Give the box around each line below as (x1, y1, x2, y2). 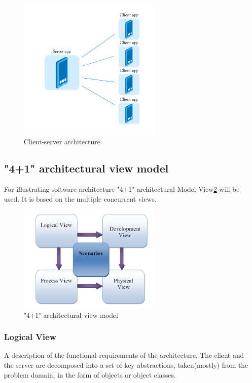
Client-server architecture (24, 136, 100, 147)
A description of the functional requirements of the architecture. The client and (4, 350, 244, 360)
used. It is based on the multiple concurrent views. (4, 193, 157, 204)
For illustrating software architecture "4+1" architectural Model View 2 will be (4, 183, 240, 194)
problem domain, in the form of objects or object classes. (4, 369, 176, 380)
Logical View (4, 331, 56, 343)
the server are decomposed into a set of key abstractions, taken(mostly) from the (4, 359, 248, 370)
